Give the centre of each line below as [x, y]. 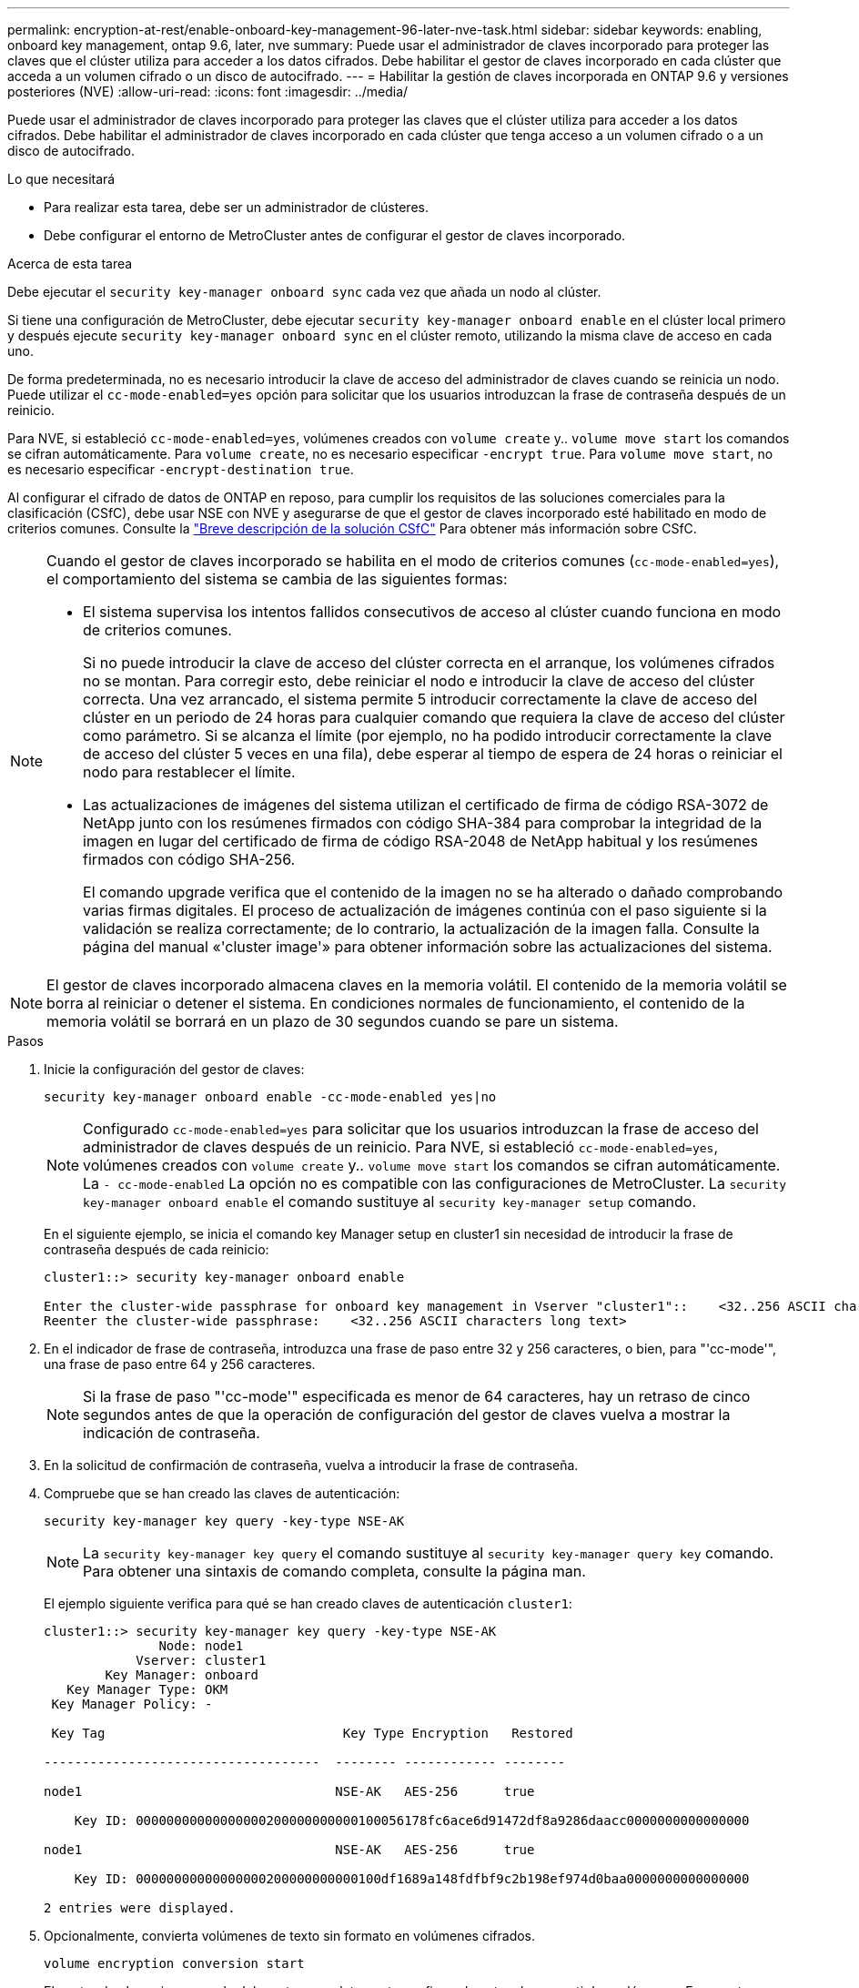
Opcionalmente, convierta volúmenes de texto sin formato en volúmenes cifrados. [290, 1936]
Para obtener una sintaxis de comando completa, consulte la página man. [334, 1571]
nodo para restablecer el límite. [189, 772]
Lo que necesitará [61, 179]
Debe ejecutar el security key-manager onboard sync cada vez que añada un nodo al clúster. [304, 292]
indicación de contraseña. [172, 1433]
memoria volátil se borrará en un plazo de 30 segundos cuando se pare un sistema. [333, 1021]
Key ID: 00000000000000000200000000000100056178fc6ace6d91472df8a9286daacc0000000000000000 [412, 1821]
